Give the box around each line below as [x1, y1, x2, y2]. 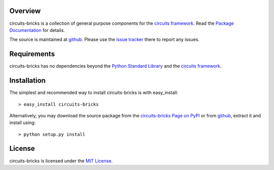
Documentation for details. [9, 27, 65, 33]
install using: [9, 119, 36, 126]
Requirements [9, 50, 55, 58]
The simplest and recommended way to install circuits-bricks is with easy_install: [9, 90, 179, 96]
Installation [9, 76, 46, 85]
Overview [9, 7, 41, 15]
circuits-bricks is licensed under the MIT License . [9, 157, 113, 164]
